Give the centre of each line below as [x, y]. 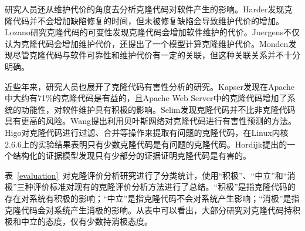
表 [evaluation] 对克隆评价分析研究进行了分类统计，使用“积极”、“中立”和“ [146, 175]
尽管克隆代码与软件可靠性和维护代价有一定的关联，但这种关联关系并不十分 [156, 55]
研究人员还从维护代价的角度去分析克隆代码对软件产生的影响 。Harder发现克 [149, 9]
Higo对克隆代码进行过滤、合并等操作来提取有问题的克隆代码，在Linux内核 [147, 132]
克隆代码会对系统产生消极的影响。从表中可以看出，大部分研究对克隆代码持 [148, 210]
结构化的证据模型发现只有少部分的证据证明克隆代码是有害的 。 [132, 155]
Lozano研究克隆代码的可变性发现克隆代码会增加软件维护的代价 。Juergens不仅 [152, 32]
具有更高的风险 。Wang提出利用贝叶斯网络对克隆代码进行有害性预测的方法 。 [151, 121]
